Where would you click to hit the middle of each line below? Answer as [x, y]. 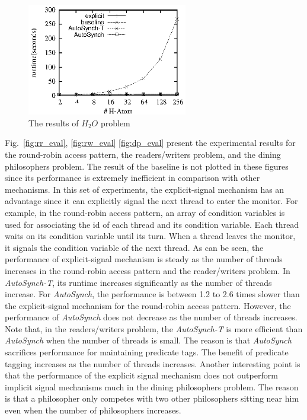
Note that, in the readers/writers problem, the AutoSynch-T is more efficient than [154, 328]
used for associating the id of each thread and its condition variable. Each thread [152, 224]
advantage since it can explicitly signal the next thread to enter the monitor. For [151, 201]
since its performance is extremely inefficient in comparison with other [132, 178]
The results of [54, 122]
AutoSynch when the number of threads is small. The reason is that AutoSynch [148, 340]
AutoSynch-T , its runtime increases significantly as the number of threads [138, 282]
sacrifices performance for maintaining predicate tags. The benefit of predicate [147, 352]
